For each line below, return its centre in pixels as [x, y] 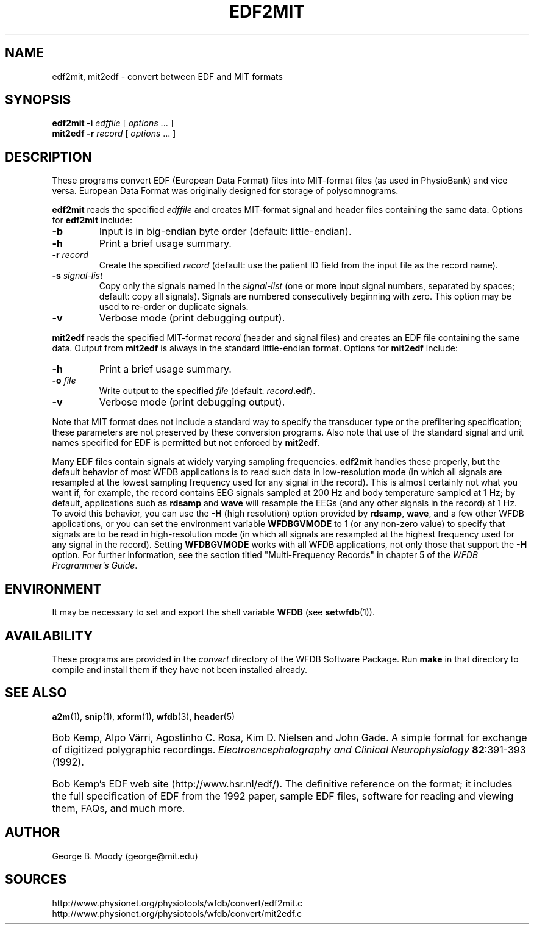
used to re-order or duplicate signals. [174, 307]
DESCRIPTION [48, 157]
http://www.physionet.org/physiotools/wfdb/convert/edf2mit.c [177, 903]
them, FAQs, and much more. [119, 808]
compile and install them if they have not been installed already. [180, 669]
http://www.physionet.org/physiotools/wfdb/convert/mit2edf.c [177, 913]
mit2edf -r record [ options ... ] [114, 134]
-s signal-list [77, 276]
